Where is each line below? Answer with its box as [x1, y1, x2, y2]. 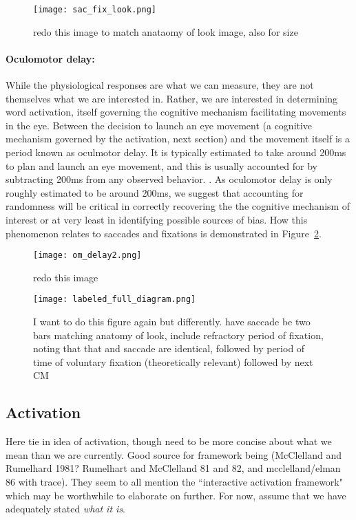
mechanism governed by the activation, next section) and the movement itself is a [6, 131, 350, 146]
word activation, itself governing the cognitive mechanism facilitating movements [6, 105, 346, 119]
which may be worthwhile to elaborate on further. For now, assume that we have [6, 488, 346, 502]
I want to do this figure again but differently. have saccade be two [33, 314, 311, 329]
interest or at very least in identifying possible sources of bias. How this [6, 212, 308, 226]
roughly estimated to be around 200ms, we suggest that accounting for [6, 185, 304, 199]
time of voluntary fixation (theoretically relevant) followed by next [33, 354, 313, 369]
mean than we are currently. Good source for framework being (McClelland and [6, 447, 342, 462]
